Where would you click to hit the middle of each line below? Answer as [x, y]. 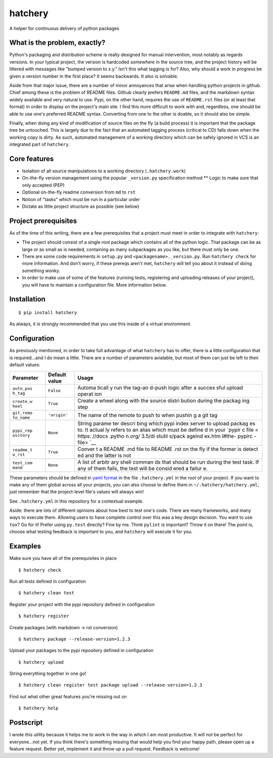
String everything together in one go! [48, 673]
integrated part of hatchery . [40, 144]
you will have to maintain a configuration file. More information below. [94, 285]
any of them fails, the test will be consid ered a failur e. [143, 468]
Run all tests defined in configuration [48, 581]
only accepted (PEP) [43, 185]
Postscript [26, 723]
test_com [22, 463]
